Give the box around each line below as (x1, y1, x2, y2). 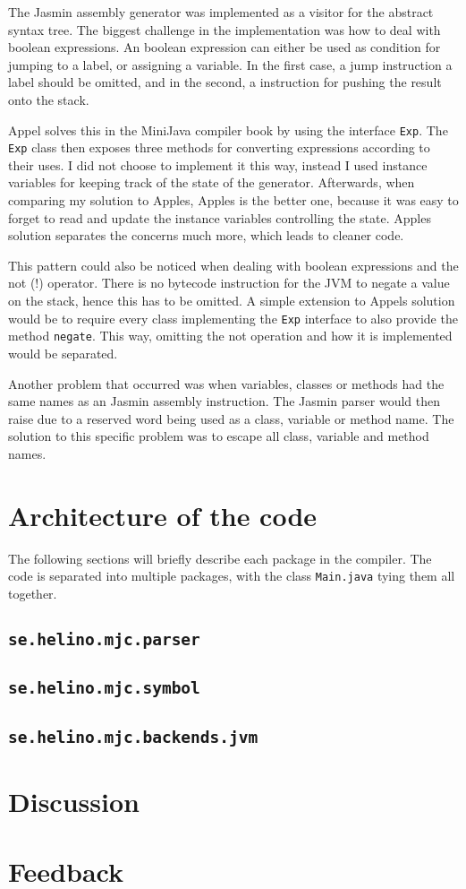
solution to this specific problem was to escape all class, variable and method (8, 427, 429, 445)
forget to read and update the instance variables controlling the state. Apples (8, 208, 431, 227)
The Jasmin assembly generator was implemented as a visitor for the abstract (8, 3, 434, 21)
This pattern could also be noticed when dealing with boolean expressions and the (8, 255, 459, 274)
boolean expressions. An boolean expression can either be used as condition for (8, 38, 441, 56)
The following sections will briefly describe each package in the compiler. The (8, 548, 432, 567)
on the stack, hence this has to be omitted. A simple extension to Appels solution (8, 291, 455, 310)
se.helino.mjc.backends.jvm (8, 727, 258, 747)
